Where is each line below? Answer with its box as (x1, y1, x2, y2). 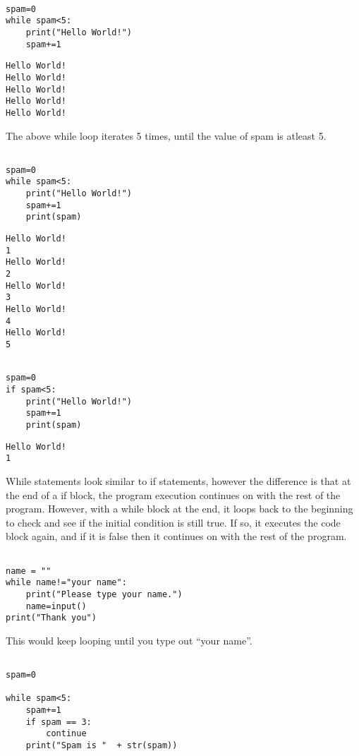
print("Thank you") (6, 613, 97, 623)
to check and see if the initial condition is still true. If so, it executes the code (6, 515, 341, 529)
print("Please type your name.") (25, 589, 183, 599)
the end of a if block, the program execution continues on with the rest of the (6, 487, 341, 502)
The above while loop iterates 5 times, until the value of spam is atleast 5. (6, 128, 327, 143)
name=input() (25, 601, 87, 611)
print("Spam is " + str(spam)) (25, 740, 178, 750)
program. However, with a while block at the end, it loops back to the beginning (6, 501, 353, 516)
